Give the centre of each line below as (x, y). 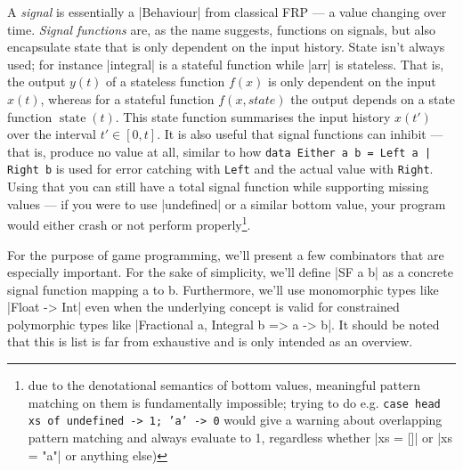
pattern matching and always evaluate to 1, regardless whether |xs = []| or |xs (240, 437)
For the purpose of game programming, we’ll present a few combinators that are (226, 254)
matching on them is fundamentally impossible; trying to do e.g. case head (234, 402)
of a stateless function (166, 81)
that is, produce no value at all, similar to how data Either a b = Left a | (219, 151)
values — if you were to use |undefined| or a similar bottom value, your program (227, 203)
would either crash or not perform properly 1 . (129, 223)
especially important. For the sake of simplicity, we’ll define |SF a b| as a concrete (230, 272)
